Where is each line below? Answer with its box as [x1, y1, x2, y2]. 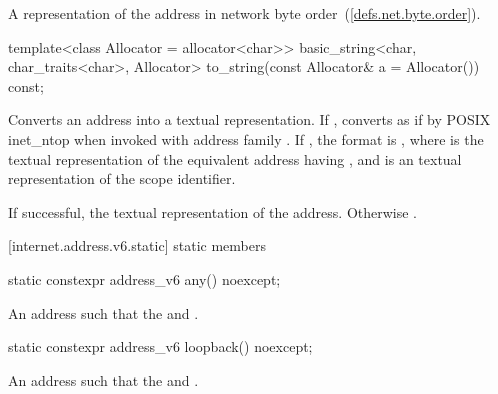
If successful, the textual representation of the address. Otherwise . [8, 201, 418, 222]
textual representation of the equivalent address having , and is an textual [8, 148, 462, 169]
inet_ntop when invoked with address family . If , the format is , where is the [8, 128, 484, 149]
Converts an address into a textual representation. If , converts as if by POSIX [8, 109, 491, 130]
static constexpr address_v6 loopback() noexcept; [8, 336, 313, 357]
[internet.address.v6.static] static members [8, 235, 266, 256]
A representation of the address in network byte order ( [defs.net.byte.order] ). [8, 3, 481, 23]
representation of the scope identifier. [8, 168, 236, 189]
